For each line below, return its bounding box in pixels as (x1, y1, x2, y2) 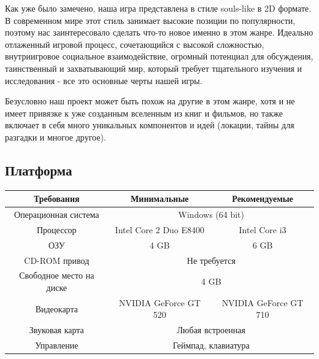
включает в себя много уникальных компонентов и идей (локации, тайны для (5, 118, 294, 131)
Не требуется (186, 253, 236, 266)
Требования (34, 192, 80, 205)
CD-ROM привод (24, 253, 90, 266)
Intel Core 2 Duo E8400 (115, 223, 205, 236)
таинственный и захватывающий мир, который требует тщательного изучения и (5, 61, 302, 74)
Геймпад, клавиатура (172, 339, 250, 352)
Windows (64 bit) (178, 208, 244, 221)
